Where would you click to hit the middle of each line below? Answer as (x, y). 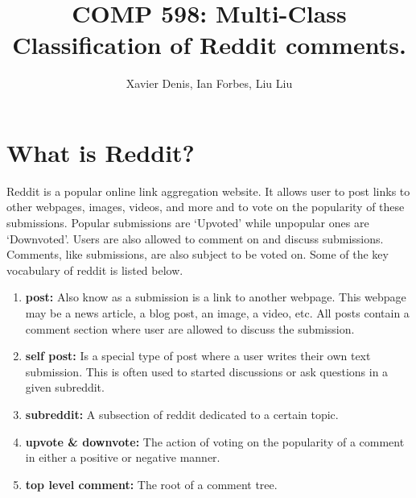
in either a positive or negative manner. (123, 457)
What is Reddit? (101, 152)
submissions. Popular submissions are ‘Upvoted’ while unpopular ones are (188, 223)
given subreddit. (65, 387)
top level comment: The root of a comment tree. (151, 484)
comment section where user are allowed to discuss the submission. (190, 328)
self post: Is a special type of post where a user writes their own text (198, 356)
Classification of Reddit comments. (209, 45)
